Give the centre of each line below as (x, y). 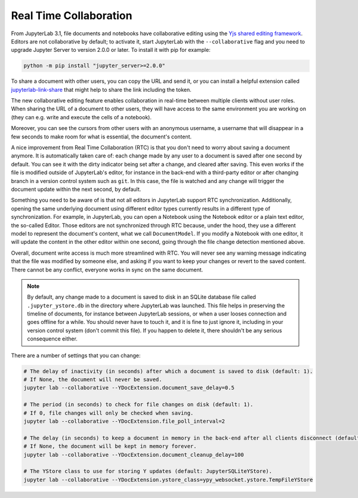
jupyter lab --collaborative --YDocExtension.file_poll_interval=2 (124, 421)
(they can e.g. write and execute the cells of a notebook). (81, 117)
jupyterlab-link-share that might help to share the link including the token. (101, 89)
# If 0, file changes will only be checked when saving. (109, 413)
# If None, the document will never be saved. (93, 380)
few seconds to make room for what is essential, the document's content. (101, 137)
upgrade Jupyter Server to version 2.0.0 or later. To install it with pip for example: (111, 50)
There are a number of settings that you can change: (76, 355)
